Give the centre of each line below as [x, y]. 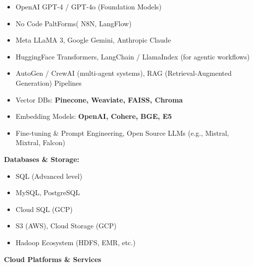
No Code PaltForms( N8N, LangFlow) [74, 23]
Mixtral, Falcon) [40, 142]
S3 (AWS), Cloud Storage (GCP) [66, 226]
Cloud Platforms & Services [53, 259]
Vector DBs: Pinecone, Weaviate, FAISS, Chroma [99, 99]
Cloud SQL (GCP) [44, 209]
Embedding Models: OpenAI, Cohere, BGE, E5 [94, 116]
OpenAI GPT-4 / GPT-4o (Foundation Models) [89, 6]
